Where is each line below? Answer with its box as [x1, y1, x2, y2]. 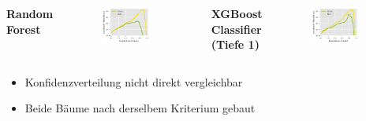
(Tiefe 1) [211, 36, 260, 53]
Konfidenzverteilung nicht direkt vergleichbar [24, 73, 243, 90]
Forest [6, 20, 41, 37]
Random [6, 5, 54, 21]
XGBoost [211, 5, 263, 21]
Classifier [211, 20, 262, 37]
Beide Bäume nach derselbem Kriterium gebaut [24, 100, 256, 116]
